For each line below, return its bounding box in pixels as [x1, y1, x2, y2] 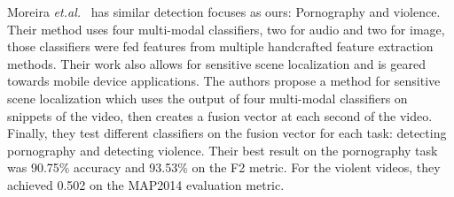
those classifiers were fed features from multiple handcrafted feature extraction [7, 37, 434, 56]
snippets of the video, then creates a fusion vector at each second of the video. [7, 106, 433, 125]
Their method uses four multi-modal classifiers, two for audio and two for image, [7, 19, 445, 38]
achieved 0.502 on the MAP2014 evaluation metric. [7, 175, 285, 193]
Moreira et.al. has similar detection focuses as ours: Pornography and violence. [7, 3, 441, 20]
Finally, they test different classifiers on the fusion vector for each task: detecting [7, 124, 447, 142]
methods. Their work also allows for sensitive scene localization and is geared [7, 54, 426, 72]
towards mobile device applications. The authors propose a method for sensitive [7, 72, 441, 90]
